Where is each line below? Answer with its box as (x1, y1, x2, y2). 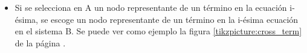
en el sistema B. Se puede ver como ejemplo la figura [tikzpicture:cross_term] (15, 25, 302, 37)
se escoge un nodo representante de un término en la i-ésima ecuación (40, 13, 299, 25)
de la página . (15, 36, 66, 49)
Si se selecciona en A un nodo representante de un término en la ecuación (15, 1, 287, 13)
